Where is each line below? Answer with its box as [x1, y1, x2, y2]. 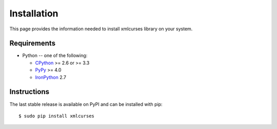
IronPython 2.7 [35, 74, 67, 80]
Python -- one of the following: [22, 52, 88, 59]
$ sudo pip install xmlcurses [18, 113, 95, 119]
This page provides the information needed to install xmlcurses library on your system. [9, 26, 193, 32]
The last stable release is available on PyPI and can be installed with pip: [9, 101, 163, 107]
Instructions [9, 87, 50, 96]
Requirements [9, 39, 56, 48]
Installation [9, 8, 58, 19]
